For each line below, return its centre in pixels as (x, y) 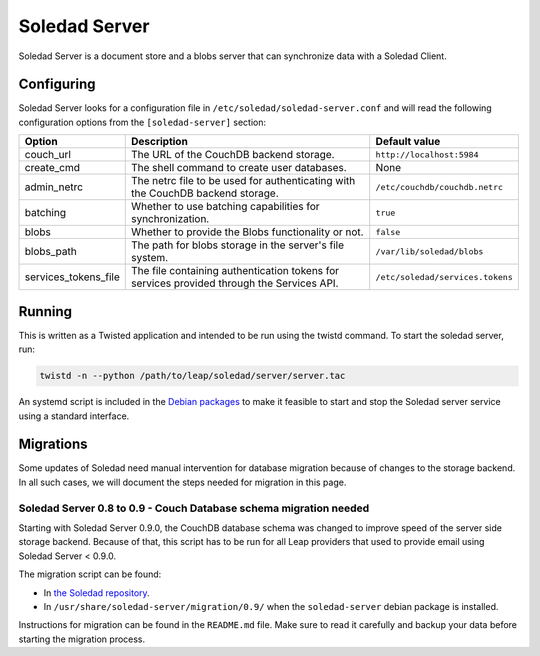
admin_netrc (54, 187)
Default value (408, 142)
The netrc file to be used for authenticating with (243, 181)
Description (159, 142)
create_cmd (52, 168)
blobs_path (50, 252)
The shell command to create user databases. (238, 168)
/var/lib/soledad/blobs (429, 251)
